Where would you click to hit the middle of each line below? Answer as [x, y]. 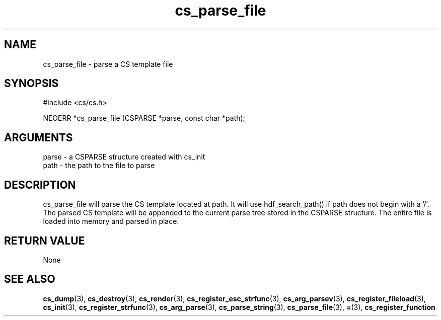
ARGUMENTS [39, 137]
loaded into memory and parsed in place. [111, 221]
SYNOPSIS [31, 84]
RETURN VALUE [45, 241]
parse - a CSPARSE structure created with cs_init [124, 157]
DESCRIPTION [40, 185]
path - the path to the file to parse [99, 166]
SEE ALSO [30, 279]
